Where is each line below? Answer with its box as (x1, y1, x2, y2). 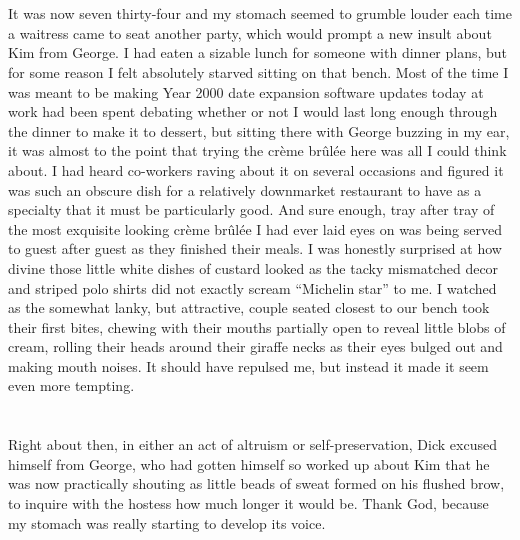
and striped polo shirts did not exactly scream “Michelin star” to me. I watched (8, 277, 497, 298)
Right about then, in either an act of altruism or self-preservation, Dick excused (8, 434, 497, 455)
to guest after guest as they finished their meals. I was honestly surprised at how (8, 238, 502, 259)
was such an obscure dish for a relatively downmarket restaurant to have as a (8, 179, 482, 200)
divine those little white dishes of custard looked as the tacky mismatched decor (8, 257, 499, 278)
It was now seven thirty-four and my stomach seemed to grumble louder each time (8, 3, 512, 24)
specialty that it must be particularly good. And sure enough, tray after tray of (8, 199, 495, 220)
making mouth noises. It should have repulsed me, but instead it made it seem (8, 355, 489, 376)
